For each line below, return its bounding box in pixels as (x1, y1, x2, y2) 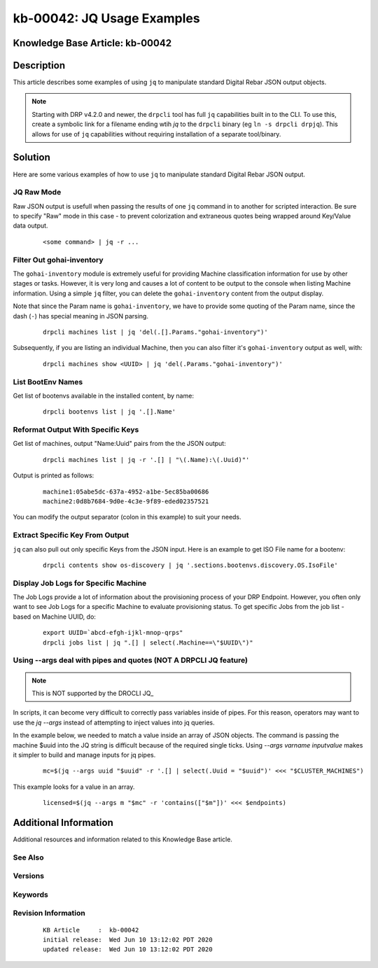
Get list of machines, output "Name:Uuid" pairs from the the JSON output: (13, 440, 227, 448)
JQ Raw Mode (13, 188, 62, 197)
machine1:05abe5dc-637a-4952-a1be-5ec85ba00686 (43, 487, 209, 496)
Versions (13, 871, 45, 881)
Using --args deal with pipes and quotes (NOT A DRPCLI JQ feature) (13, 655, 248, 665)
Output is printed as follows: (13, 471, 94, 479)
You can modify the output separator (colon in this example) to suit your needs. (13, 513, 241, 521)
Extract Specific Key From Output (13, 531, 129, 540)
